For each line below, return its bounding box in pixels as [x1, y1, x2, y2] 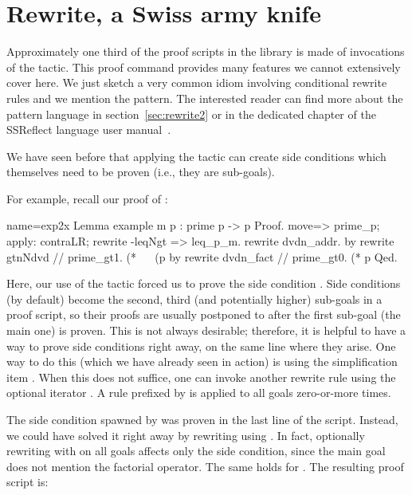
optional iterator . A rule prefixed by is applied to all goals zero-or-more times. [6, 384, 391, 401]
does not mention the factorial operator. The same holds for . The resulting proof [6, 458, 404, 474]
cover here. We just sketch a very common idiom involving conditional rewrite [6, 74, 387, 91]
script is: [6, 473, 49, 490]
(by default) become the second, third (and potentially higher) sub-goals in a [6, 290, 383, 307]
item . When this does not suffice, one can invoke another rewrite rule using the [6, 368, 396, 385]
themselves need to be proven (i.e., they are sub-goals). [6, 163, 275, 180]
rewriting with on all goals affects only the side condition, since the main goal [6, 442, 386, 459]
